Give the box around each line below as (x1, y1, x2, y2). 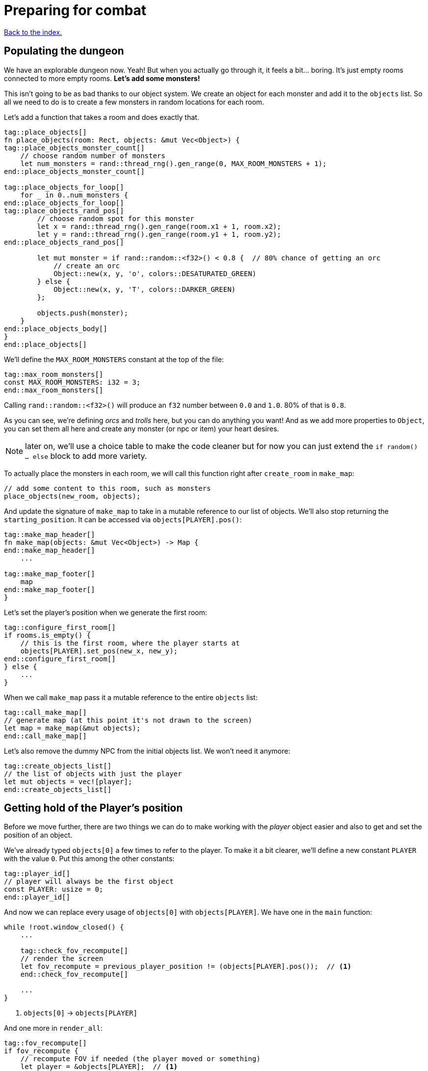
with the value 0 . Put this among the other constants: (4, 854, 175, 863)
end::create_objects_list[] (4, 785, 112, 793)
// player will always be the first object (4, 877, 174, 886)
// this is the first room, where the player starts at (20, 639, 240, 647)
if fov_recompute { (4, 1047, 79, 1055)
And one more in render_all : (4, 1024, 103, 1033)
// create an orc (53, 261, 120, 270)
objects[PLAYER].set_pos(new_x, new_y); (20, 647, 178, 655)
